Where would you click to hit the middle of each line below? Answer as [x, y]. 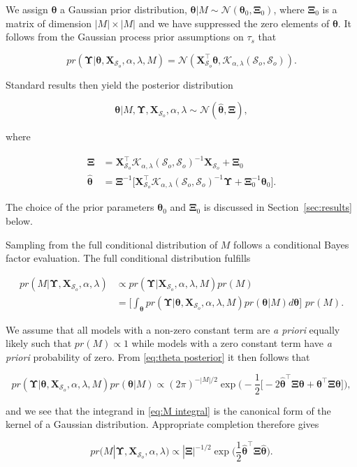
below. [19, 221]
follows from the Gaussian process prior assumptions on [125, 37]
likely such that [39, 343]
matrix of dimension [49, 23]
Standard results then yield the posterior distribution [119, 84]
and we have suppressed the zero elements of [234, 23]
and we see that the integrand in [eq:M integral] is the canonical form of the [168, 410]
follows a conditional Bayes [291, 244]
